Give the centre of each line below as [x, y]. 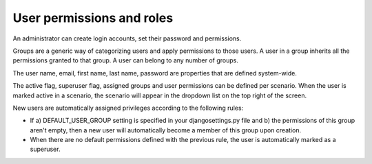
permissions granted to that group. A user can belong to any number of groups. [126, 60]
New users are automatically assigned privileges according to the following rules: [128, 108]
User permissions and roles [93, 18]
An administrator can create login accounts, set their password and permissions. [127, 38]
